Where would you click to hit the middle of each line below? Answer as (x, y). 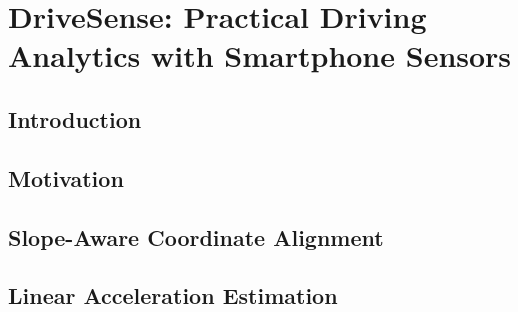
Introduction (75, 118)
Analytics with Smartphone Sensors (260, 55)
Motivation (66, 177)
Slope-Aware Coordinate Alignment (196, 236)
